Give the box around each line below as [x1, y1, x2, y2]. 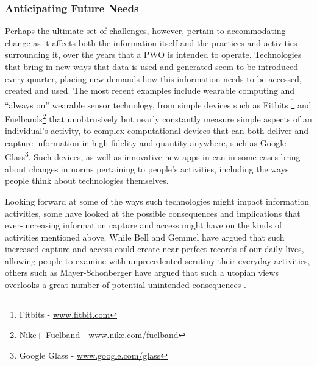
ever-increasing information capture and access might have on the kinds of [5, 219, 282, 231]
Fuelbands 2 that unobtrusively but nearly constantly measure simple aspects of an [5, 111, 312, 125]
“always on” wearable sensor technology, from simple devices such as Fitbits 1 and [5, 96, 312, 111]
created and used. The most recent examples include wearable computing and [5, 84, 295, 97]
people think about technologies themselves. [5, 174, 169, 187]
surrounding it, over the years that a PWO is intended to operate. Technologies [5, 48, 302, 61]
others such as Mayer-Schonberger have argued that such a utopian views [5, 266, 279, 279]
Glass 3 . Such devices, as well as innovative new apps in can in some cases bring [5, 149, 301, 163]
